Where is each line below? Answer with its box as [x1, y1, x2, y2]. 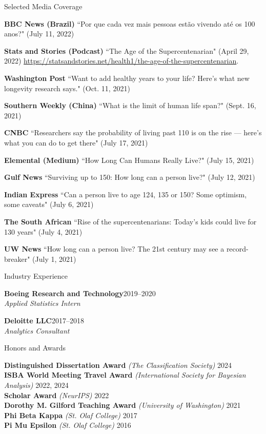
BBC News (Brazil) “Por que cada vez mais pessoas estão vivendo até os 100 [4, 18, 255, 29]
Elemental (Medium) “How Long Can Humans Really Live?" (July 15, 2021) [4, 154, 254, 165]
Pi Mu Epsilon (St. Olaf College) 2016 [4, 420, 131, 430]
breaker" [4, 253, 30, 264]
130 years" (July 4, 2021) [4, 226, 83, 237]
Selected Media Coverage [4, 1, 83, 11]
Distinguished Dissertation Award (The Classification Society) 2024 [4, 359, 232, 370]
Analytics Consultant [4, 325, 70, 336]
